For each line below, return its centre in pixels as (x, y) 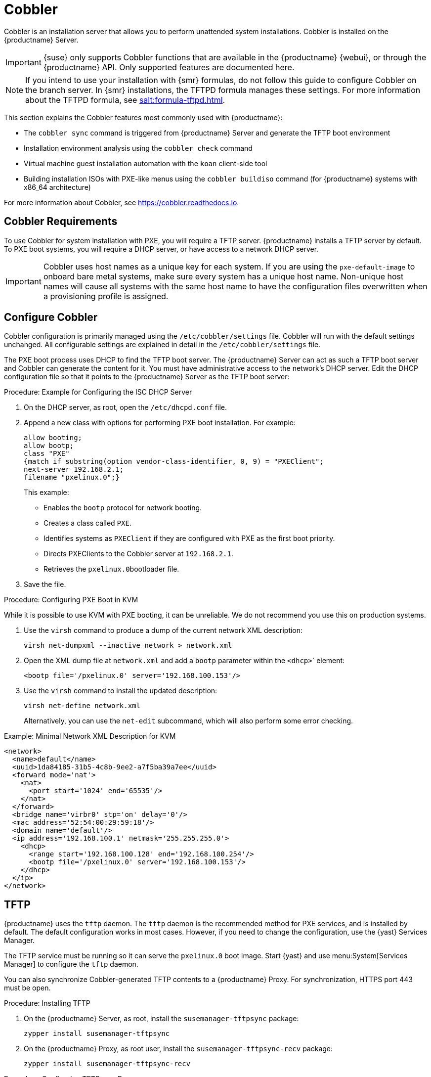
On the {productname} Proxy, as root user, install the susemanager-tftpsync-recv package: (178, 1049)
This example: (46, 493)
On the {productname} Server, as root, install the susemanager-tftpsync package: (161, 1019)
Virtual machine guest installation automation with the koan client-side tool (146, 163)
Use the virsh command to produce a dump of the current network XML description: (163, 630)
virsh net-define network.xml (82, 706)
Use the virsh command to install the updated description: (121, 691)
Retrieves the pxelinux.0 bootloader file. (111, 569)
